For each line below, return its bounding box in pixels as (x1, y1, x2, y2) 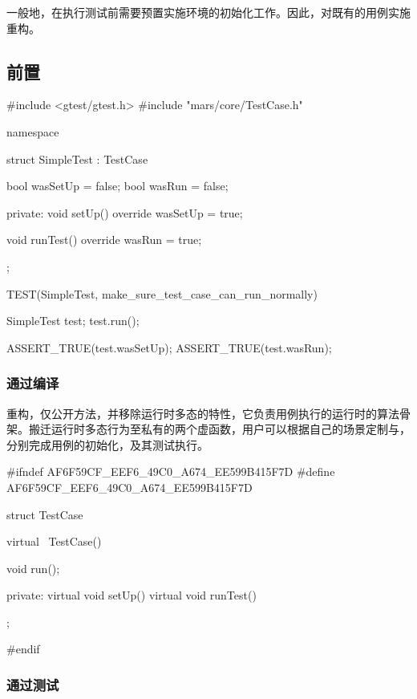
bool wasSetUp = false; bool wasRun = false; (6, 177, 229, 194)
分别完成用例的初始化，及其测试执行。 (6, 436, 208, 453)
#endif (6, 640, 40, 657)
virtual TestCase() (6, 533, 102, 550)
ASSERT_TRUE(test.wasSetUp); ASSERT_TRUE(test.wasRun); (6, 339, 332, 356)
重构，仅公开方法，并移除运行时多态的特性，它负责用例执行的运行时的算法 (6, 404, 399, 421)
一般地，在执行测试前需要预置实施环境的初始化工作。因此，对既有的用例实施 (6, 4, 411, 20)
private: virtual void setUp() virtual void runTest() (6, 587, 257, 603)
